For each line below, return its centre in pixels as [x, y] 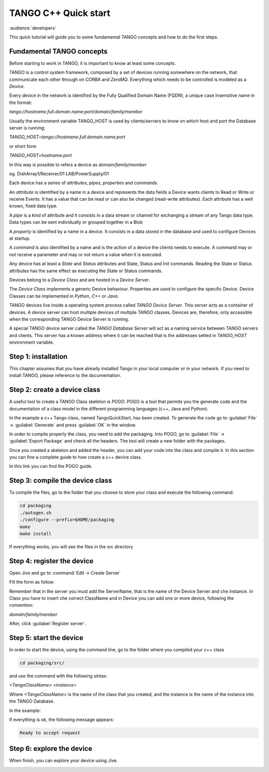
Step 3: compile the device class [61, 481]
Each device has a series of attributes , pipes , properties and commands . [84, 183]
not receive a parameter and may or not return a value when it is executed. [86, 254]
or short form [23, 146]
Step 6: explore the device [51, 749]
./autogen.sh [36, 513]
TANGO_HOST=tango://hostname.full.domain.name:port [67, 137]
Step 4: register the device [51, 561]
